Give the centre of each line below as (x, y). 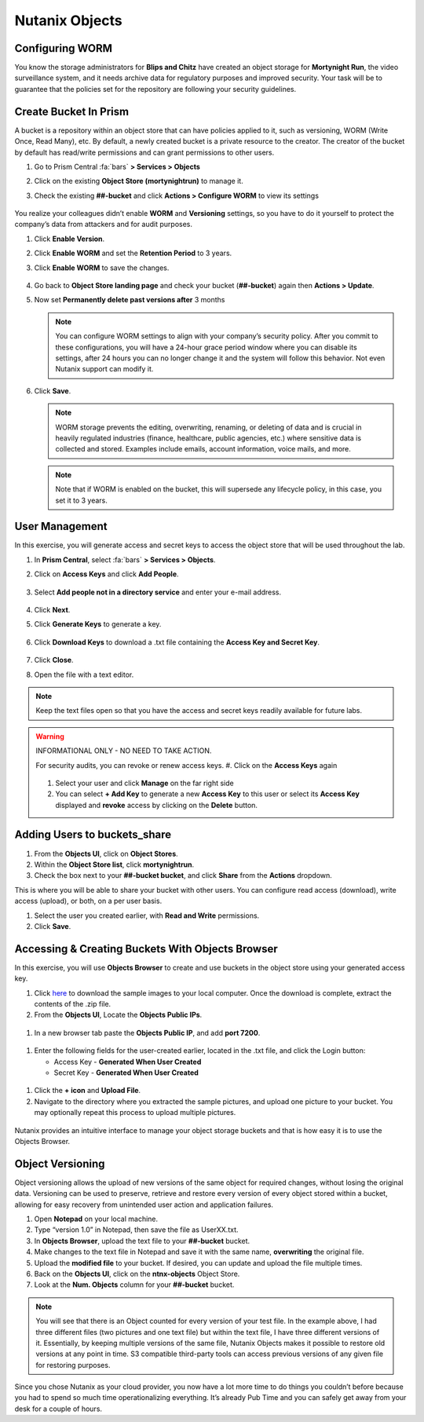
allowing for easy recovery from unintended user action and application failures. (144, 1204)
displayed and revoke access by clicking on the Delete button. (157, 805)
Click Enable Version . (69, 239)
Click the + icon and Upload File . (88, 1091)
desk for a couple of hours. (58, 1409)
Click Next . (52, 609)
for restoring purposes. (73, 1365)
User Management (61, 526)
